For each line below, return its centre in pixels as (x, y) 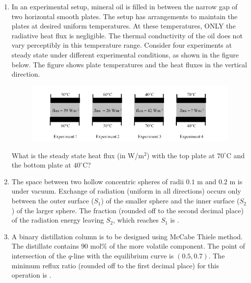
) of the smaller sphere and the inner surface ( (170, 201)
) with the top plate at (181, 155)
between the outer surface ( (53, 201)
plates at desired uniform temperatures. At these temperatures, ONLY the (124, 26)
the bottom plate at (41, 165)
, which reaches (136, 220)
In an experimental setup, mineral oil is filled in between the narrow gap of (125, 6)
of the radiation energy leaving (58, 220)
